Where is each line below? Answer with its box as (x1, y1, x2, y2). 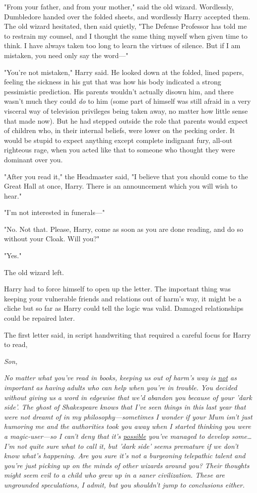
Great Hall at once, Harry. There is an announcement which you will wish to (4, 181, 238, 191)
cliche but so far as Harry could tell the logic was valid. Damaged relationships (4, 303, 244, 313)
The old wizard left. (4, 267, 64, 277)
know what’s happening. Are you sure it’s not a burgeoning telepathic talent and (4, 450, 246, 461)
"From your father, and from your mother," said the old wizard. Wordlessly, (4, 1, 234, 11)
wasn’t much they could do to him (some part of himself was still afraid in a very (4, 96, 251, 106)
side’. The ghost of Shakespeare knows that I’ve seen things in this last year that (4, 402, 246, 412)
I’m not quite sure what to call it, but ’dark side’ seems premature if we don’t (4, 440, 239, 451)
